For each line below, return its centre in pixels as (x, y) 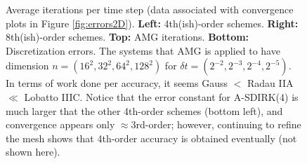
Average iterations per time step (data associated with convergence (150, 9)
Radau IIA (270, 83)
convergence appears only (60, 124)
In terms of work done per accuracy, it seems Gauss (117, 83)
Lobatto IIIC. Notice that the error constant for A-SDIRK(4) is (161, 96)
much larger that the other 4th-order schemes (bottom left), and (144, 110)
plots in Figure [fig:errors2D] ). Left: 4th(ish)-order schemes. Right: (152, 23)
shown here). (33, 152)
